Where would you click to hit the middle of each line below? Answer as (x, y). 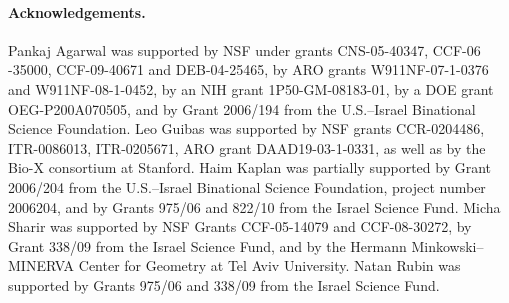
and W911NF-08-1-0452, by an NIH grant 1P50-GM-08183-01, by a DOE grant (251, 88)
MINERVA (41, 265)
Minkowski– (447, 245)
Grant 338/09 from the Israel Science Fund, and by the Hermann (207, 245)
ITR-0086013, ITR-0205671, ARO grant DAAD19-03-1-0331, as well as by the (247, 147)
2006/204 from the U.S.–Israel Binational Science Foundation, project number (247, 186)
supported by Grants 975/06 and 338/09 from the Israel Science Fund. (224, 284)
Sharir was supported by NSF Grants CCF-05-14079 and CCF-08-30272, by (240, 226)
